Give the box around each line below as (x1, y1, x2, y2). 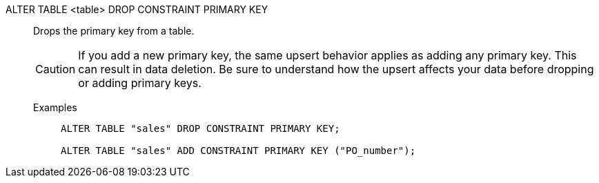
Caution (35, 62, 76, 76)
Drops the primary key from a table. (33, 25, 195, 37)
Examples (33, 102, 77, 113)
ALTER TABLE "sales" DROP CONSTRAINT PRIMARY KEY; (61, 123, 340, 134)
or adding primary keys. (78, 76, 202, 90)
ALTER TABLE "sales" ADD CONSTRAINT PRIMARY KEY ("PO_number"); (61, 145, 416, 156)
